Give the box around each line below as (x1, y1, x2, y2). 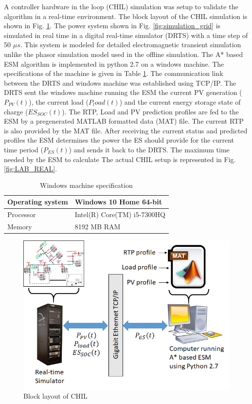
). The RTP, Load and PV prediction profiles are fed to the (62, 106, 239, 116)
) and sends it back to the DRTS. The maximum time (69, 144, 230, 154)
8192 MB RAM (74, 221, 121, 231)
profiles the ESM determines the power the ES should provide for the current (4, 135, 234, 145)
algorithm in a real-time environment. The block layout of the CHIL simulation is (4, 11, 248, 21)
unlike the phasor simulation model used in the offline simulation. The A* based (4, 49, 243, 59)
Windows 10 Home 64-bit (74, 197, 162, 207)
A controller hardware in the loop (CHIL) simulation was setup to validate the (4, 1, 238, 11)
